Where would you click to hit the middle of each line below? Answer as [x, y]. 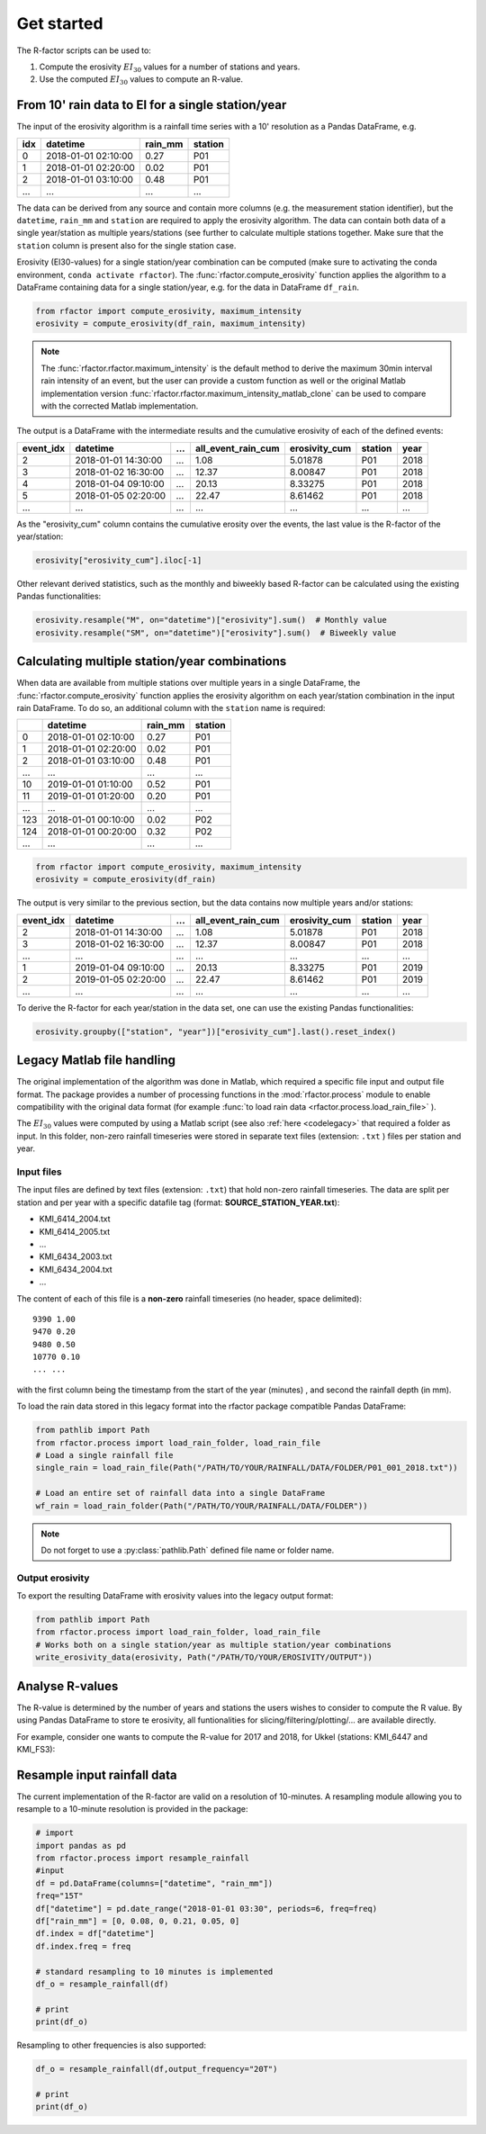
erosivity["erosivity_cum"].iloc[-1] [119, 561]
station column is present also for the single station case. [126, 245]
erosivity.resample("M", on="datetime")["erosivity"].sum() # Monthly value [211, 620]
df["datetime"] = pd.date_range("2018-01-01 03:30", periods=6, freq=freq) [207, 1909]
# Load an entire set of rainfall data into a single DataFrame [180, 1493]
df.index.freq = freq [83, 1946]
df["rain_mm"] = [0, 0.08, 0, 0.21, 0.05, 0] [138, 1921]
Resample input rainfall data [97, 1774]
